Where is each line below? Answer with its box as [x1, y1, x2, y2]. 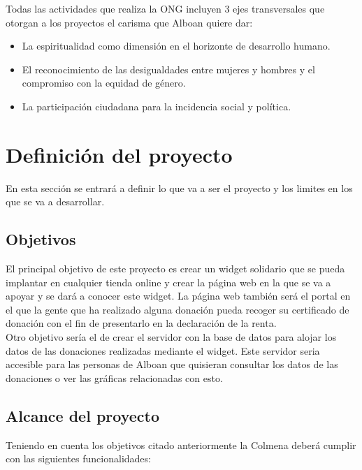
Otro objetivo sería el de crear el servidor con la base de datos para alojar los [6, 330, 337, 344]
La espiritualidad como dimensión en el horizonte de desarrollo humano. [22, 38, 331, 53]
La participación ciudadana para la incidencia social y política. [22, 98, 291, 113]
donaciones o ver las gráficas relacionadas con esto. [6, 370, 223, 385]
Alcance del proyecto [6, 404, 160, 426]
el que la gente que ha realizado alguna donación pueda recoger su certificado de [6, 302, 349, 316]
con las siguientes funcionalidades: [6, 451, 151, 466]
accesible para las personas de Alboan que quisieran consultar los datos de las [6, 357, 338, 372]
